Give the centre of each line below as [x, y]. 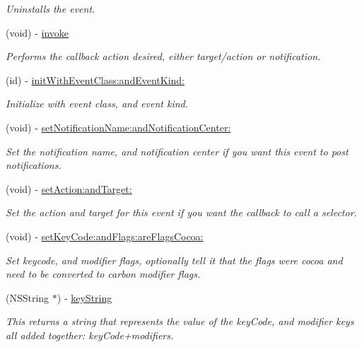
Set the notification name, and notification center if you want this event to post [177, 151]
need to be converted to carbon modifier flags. [103, 274]
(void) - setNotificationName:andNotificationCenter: [118, 127]
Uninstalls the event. [51, 8]
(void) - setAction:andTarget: [69, 188]
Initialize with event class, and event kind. [97, 104]
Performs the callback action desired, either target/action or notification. [163, 56]
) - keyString [84, 297]
